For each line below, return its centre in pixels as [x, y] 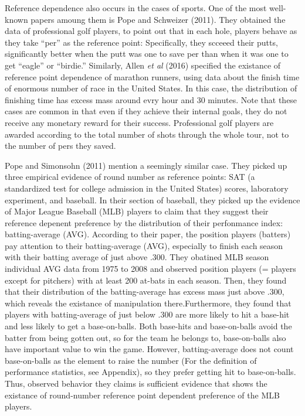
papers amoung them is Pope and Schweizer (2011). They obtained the [158, 19]
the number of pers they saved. [60, 146]
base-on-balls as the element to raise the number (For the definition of [131, 360]
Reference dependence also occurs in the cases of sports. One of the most [136, 8]
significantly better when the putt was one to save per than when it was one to [147, 54]
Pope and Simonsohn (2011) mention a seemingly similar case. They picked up [146, 165]
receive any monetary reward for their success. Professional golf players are [139, 122]
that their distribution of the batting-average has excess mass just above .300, [145, 291]
